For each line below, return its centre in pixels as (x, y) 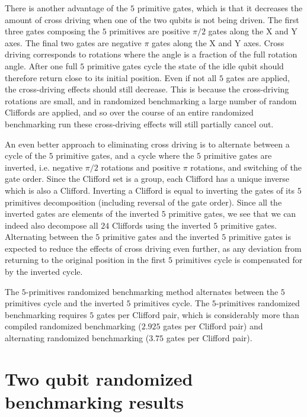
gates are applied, (258, 77)
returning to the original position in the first (85, 260)
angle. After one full (41, 65)
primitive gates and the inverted (161, 237)
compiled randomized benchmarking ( (73, 326)
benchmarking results (94, 402)
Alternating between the (49, 237)
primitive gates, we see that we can (232, 214)
